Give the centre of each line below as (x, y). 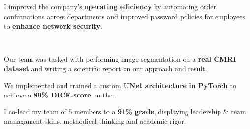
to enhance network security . (53, 26)
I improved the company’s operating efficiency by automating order (110, 6)
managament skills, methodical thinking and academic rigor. (95, 121)
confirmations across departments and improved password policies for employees (125, 16)
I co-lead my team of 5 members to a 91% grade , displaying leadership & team (125, 111)
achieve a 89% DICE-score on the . (60, 95)
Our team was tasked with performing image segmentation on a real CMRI (120, 59)
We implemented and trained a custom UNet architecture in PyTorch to (120, 85)
